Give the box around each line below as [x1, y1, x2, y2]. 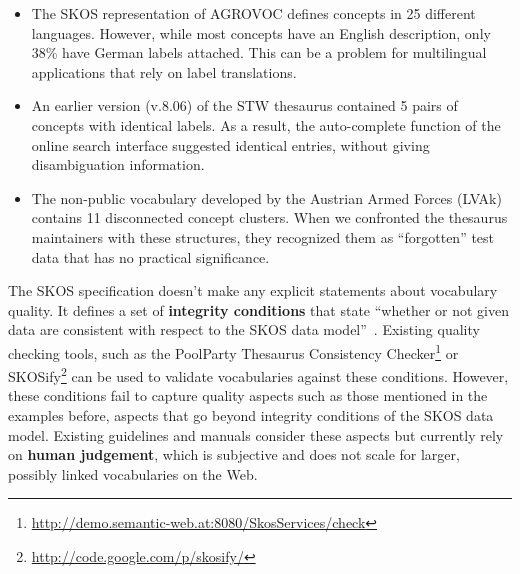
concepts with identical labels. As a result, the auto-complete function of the [31, 114, 501, 135]
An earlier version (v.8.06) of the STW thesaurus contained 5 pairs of [31, 95, 458, 116]
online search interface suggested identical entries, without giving [31, 134, 430, 155]
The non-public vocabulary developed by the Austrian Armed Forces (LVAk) [31, 187, 502, 208]
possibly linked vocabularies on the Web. [8, 463, 258, 484]
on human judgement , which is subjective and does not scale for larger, [8, 444, 460, 465]
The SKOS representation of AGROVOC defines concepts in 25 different [31, 3, 476, 23]
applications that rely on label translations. [31, 61, 297, 82]
